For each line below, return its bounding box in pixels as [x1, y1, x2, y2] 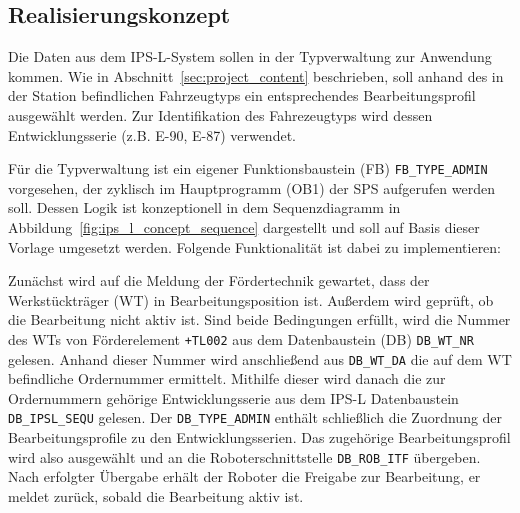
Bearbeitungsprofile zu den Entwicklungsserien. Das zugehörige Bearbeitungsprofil [8, 427, 511, 448]
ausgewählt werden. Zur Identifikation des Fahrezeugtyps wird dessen [8, 104, 433, 125]
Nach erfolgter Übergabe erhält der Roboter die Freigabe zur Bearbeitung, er [8, 466, 481, 487]
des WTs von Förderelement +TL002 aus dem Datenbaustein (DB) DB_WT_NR [8, 328, 474, 349]
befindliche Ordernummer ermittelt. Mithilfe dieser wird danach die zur [8, 368, 446, 389]
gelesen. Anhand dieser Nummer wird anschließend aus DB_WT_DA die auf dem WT [8, 348, 512, 369]
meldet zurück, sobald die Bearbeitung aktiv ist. [8, 485, 304, 506]
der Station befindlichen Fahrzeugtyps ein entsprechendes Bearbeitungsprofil [8, 85, 476, 106]
